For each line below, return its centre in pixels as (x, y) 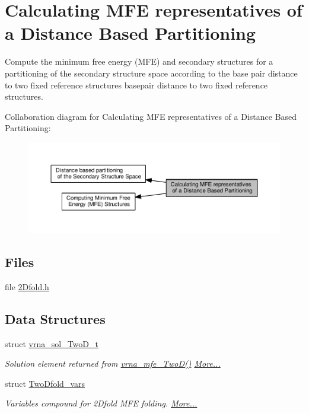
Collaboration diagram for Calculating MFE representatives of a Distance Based (151, 116)
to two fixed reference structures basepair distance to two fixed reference (136, 85)
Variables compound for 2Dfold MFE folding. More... (101, 403)
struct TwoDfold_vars (45, 383)
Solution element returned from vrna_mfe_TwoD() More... (113, 363)
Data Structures (55, 318)
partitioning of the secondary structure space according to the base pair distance (151, 73)
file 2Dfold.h (27, 286)
